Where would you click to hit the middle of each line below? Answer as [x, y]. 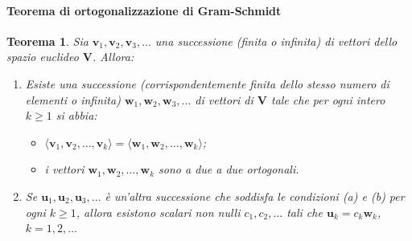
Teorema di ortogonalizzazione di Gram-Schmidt [144, 10]
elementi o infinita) [73, 99]
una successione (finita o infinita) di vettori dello [276, 41]
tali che [305, 212]
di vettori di [224, 99]
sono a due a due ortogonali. [229, 169]
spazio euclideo [43, 57]
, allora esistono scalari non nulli [158, 212]
